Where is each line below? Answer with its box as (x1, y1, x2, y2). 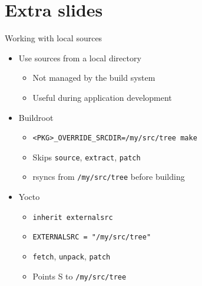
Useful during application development (32, 91, 172, 103)
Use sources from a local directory (18, 51, 141, 64)
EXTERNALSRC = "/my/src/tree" (32, 233, 151, 242)
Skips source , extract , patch (32, 150, 141, 163)
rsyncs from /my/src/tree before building (32, 170, 185, 183)
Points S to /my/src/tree (32, 269, 127, 282)
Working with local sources (5, 32, 102, 44)
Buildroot (18, 111, 54, 123)
